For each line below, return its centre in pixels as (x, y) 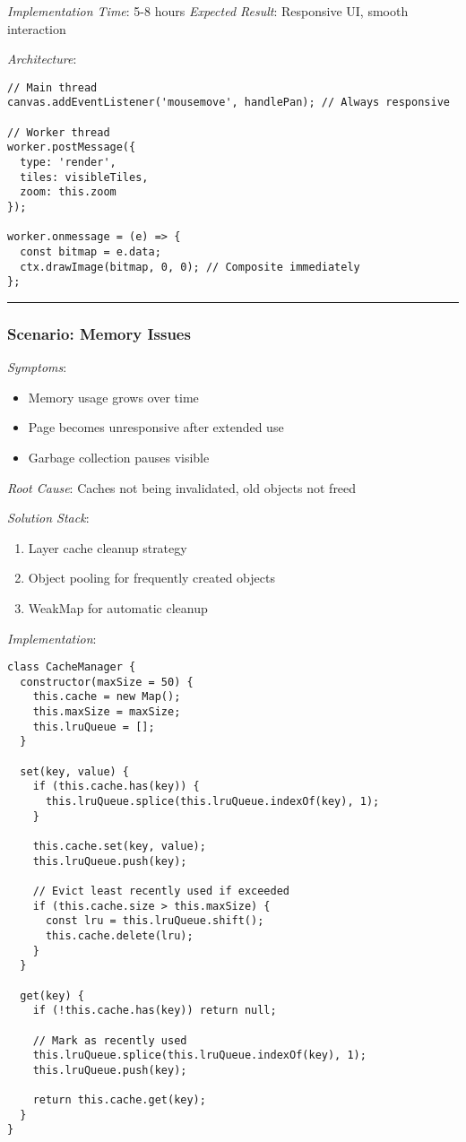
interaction (37, 28)
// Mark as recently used (110, 1040)
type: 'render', (68, 163)
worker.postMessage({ (72, 147)
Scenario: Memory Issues (99, 333)
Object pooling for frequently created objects (151, 578)
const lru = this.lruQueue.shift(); (155, 921)
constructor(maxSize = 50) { (107, 682)
